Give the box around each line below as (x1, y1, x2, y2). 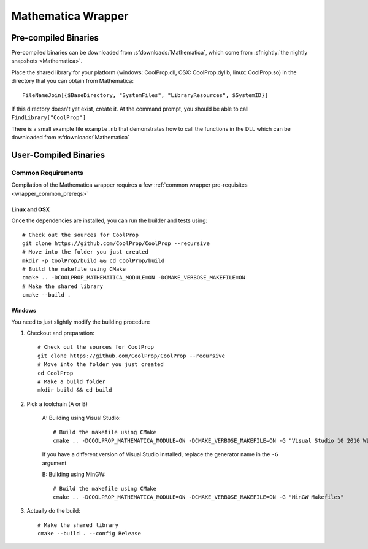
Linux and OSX (11, 206, 50, 213)
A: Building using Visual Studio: (42, 415, 121, 422)
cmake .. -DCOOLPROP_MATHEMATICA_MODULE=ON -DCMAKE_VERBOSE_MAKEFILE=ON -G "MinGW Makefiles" (53, 493, 344, 500)
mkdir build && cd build (37, 387, 112, 394)
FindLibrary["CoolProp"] (11, 114, 86, 121)
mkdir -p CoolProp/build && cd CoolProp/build (22, 257, 165, 264)
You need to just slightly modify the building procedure (11, 318, 150, 325)
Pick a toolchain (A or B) (26, 400, 88, 408)
